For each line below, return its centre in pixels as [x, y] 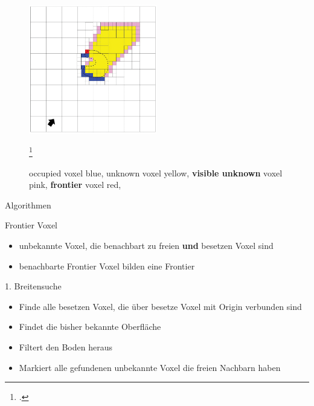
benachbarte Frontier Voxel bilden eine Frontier [107, 266]
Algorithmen [28, 205]
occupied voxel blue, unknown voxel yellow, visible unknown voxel [156, 172]
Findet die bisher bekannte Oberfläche [90, 327]
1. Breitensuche [33, 286]
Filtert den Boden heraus [66, 346]
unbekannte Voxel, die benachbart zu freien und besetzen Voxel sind [146, 245]
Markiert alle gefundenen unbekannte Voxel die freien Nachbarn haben [150, 367]
